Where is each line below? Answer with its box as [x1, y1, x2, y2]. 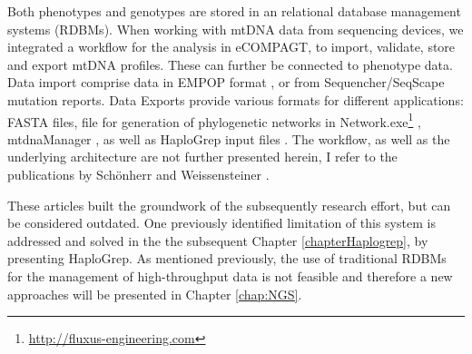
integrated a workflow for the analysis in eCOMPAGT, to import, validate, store [7, 37, 456, 56]
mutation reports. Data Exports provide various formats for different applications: [7, 90, 464, 109]
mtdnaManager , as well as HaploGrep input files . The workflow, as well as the [7, 129, 450, 148]
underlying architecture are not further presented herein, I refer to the [7, 147, 398, 166]
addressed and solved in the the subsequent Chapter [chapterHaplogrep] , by [7, 231, 428, 250]
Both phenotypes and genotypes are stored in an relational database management [7, 2, 461, 20]
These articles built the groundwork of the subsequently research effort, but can [7, 195, 451, 214]
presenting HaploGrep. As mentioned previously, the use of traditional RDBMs [7, 249, 447, 268]
